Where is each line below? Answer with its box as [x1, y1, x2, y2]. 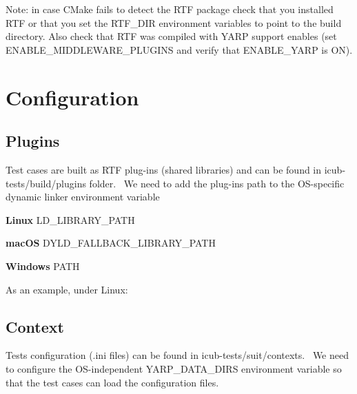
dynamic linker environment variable [6, 189, 160, 204]
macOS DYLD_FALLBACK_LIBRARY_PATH [6, 236, 216, 250]
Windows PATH [6, 258, 80, 273]
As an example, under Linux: [6, 282, 128, 296]
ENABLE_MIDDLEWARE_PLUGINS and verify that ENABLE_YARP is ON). [6, 42, 353, 56]
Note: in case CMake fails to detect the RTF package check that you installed [6, 2, 334, 16]
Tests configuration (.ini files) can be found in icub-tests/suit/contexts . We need [6, 348, 349, 362]
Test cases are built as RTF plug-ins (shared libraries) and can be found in [6, 162, 322, 176]
